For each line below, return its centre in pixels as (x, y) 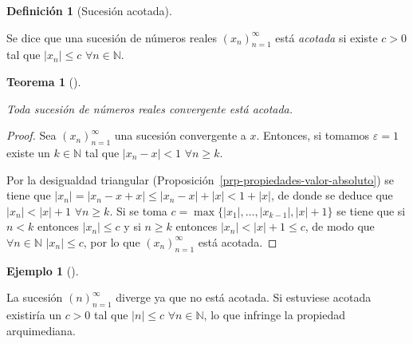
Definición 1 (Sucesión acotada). (89, 10)
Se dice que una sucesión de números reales (112, 37)
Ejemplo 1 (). (43, 270)
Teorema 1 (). (44, 81)
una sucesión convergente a (180, 135)
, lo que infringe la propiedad (275, 315)
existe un (28, 152)
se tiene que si (371, 210)
